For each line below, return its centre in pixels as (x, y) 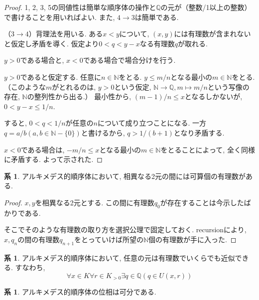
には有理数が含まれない (212, 34)
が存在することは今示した (202, 202)
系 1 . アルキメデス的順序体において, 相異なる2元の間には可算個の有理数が (125, 176)
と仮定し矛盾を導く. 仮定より (52, 43)
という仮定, (133, 86)
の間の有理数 (39, 239)
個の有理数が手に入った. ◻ (193, 239)
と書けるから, (103, 132)
